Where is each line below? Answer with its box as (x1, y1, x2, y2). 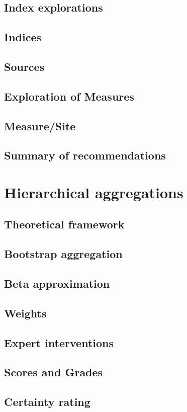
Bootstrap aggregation (4, 246, 123, 262)
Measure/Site (4, 118, 76, 133)
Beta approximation (4, 276, 110, 291)
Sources (4, 58, 45, 74)
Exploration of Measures (4, 88, 134, 104)
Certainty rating (4, 394, 90, 409)
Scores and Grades (4, 364, 103, 380)
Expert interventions (4, 335, 114, 350)
